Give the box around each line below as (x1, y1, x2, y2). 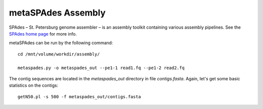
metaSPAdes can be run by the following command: (9, 40, 113, 46)
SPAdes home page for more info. (9, 31, 77, 36)
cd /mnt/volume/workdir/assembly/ (18, 51, 100, 57)
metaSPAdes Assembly (9, 7, 106, 18)
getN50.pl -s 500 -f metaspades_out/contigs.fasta (18, 94, 141, 99)
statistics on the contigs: (9, 83, 58, 89)
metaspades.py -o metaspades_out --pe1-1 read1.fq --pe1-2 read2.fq (18, 65, 185, 71)
